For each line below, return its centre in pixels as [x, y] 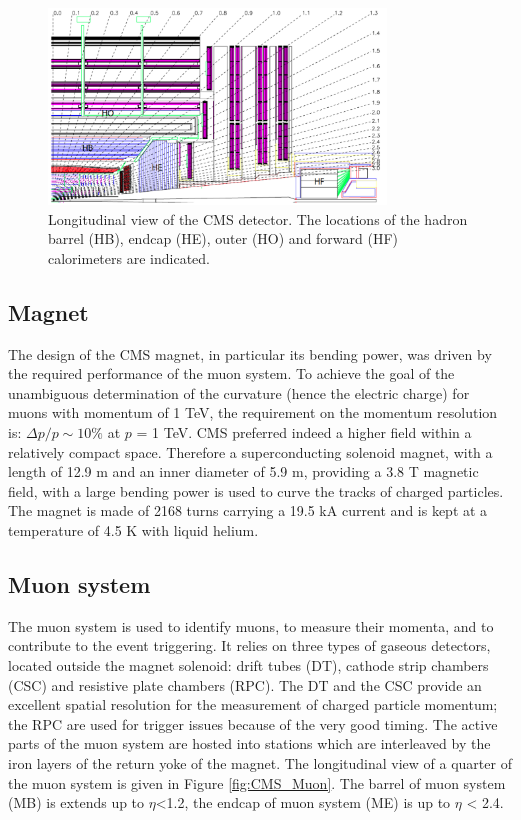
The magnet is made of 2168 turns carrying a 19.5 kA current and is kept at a [248, 510]
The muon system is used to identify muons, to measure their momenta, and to [251, 625]
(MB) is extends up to [76, 802]
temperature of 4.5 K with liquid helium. [133, 530]
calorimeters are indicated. [129, 257]
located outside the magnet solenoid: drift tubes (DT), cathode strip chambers [248, 664]
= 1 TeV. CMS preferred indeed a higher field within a [304, 432]
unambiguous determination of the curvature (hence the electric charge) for [239, 392]
